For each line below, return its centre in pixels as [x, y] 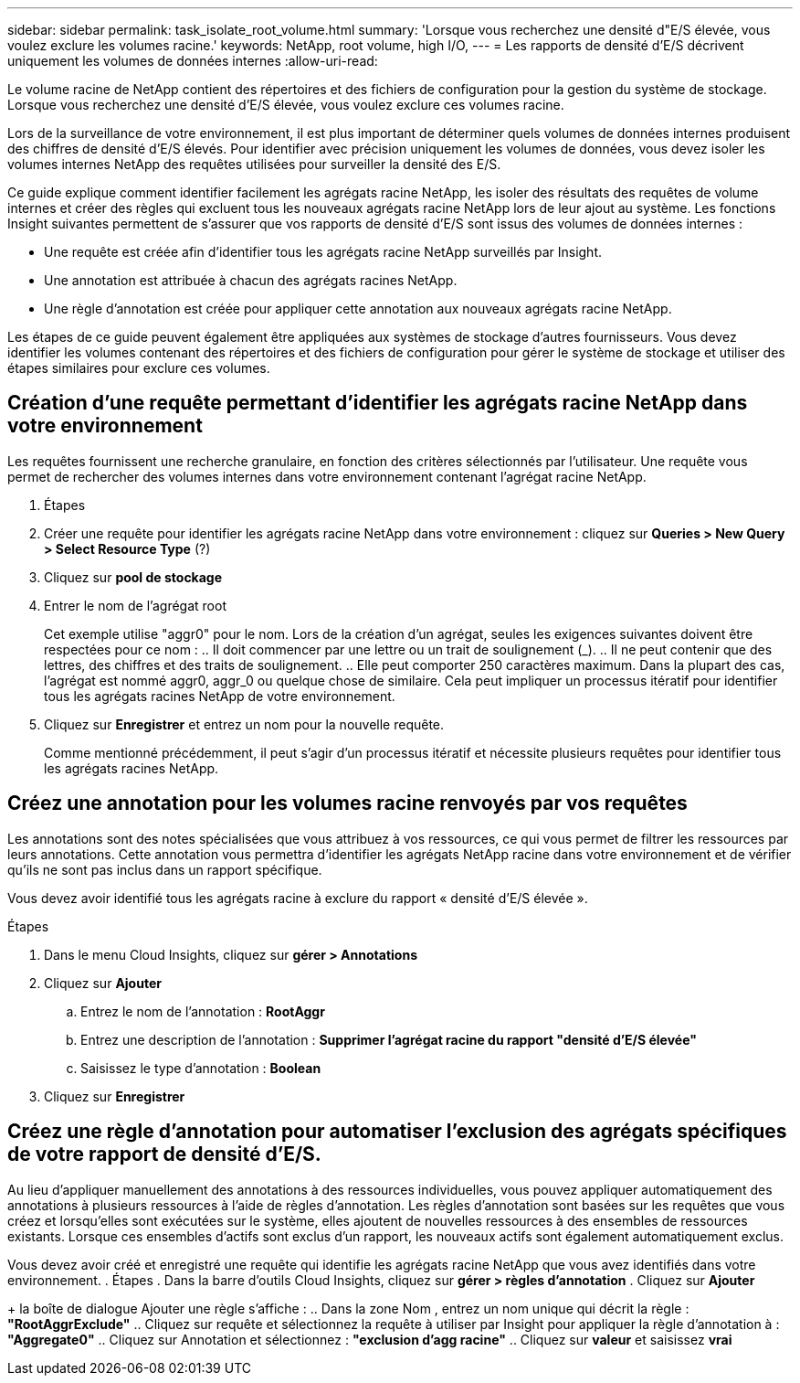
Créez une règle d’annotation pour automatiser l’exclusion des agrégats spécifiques [397, 1132]
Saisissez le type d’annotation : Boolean [201, 1068]
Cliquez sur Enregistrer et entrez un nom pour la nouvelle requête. [244, 724]
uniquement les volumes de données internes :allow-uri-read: [193, 61]
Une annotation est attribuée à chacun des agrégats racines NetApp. [251, 280]
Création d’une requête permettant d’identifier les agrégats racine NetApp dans [378, 403]
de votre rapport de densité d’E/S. [164, 1154]
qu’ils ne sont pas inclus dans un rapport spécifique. [165, 869]
